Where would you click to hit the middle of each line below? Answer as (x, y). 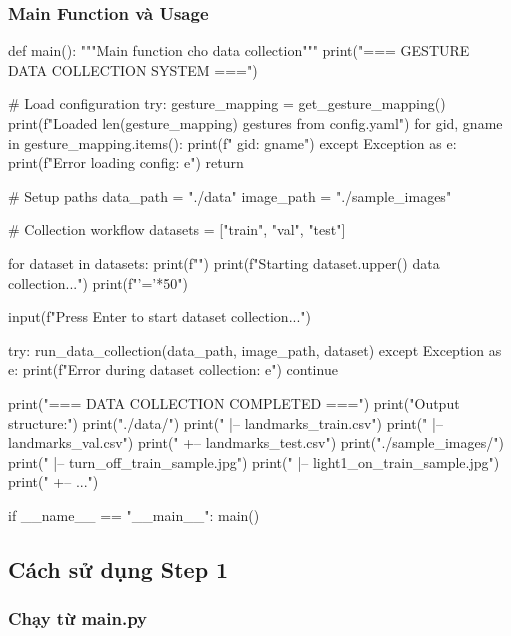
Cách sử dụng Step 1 (118, 568)
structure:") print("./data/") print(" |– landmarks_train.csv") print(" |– (225, 422)
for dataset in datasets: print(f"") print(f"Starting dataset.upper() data (224, 262)
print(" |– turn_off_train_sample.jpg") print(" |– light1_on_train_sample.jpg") (254, 461)
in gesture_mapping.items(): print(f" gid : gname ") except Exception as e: (232, 142)
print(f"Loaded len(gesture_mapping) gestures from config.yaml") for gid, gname (255, 123)
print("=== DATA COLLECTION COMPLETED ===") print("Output (234, 402)
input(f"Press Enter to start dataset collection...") (159, 316)
